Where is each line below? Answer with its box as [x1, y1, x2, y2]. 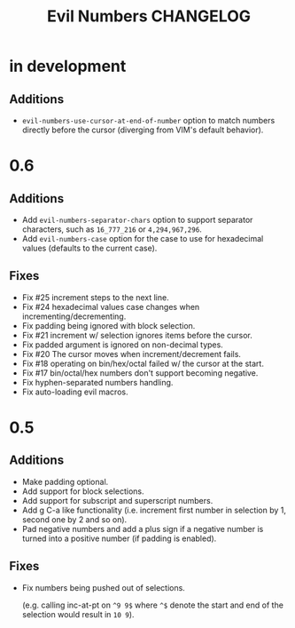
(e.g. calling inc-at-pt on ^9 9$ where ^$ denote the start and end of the [21, 600, 283, 610]
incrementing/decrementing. [21, 311, 127, 322]
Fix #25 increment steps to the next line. [21, 291, 170, 303]
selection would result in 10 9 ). [21, 608, 135, 619]
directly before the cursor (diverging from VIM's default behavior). [21, 124, 264, 135]
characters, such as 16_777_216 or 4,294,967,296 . [21, 224, 202, 235]
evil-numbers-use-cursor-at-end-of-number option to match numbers [21, 115, 276, 125]
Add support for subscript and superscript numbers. [21, 495, 213, 505]
